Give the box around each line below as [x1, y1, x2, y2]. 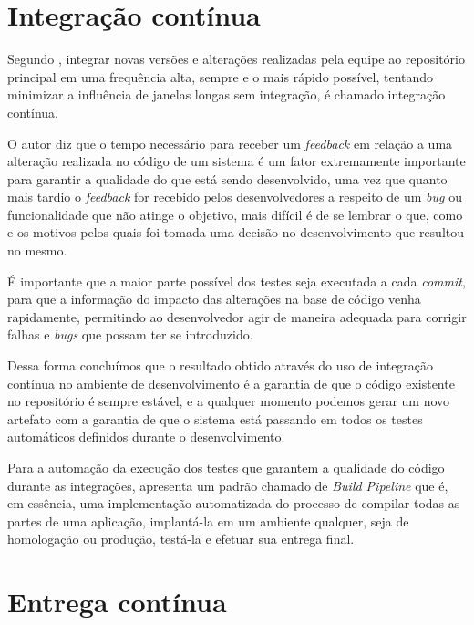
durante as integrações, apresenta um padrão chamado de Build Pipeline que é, [7, 475, 448, 495]
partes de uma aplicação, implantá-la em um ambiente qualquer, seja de [7, 511, 409, 530]
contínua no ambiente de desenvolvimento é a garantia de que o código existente [7, 373, 455, 392]
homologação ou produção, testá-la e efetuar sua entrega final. [7, 529, 355, 548]
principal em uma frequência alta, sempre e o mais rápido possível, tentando [7, 67, 434, 86]
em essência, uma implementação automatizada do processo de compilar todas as [7, 494, 460, 513]
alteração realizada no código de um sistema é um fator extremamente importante [7, 151, 466, 171]
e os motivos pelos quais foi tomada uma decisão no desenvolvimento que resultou [7, 223, 465, 242]
